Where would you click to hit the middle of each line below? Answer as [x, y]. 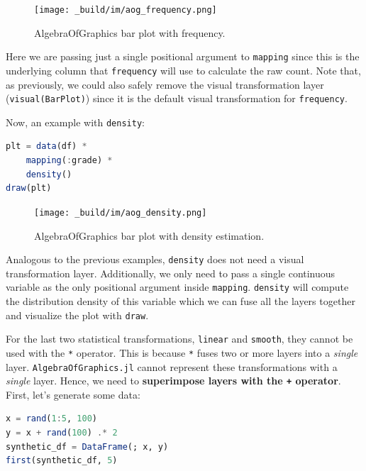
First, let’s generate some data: [73, 394]
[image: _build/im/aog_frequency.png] [126, 10]
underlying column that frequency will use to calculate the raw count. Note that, [183, 70]
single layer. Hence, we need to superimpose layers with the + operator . [173, 381]
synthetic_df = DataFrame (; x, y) [87, 447]
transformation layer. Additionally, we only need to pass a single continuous [171, 273]
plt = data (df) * [46, 146]
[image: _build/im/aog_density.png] [121, 212]
